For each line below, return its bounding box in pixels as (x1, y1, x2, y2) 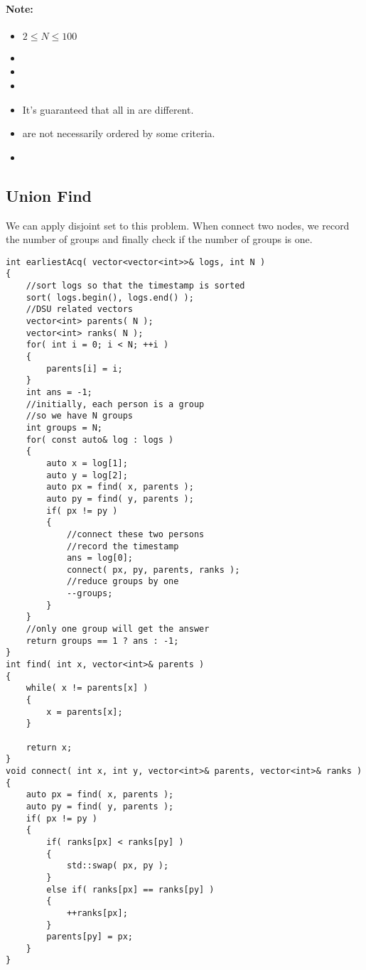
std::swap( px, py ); (66, 861, 169, 871)
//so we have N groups (26, 411, 133, 421)
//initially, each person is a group (26, 399, 205, 409)
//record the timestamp (66, 541, 179, 551)
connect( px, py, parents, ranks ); (66, 564, 240, 575)
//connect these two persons (66, 529, 205, 539)
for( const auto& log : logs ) (26, 434, 174, 445)
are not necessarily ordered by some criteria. (22, 126, 215, 141)
